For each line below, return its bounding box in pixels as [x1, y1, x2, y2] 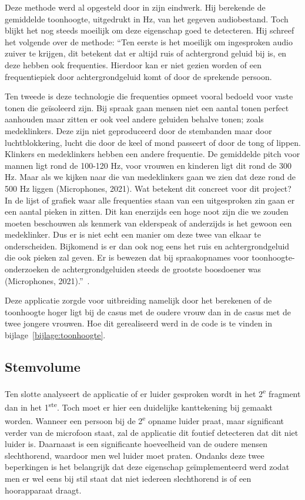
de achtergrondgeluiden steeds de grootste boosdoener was [51, 263, 262, 275]
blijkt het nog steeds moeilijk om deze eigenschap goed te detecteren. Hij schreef [5, 24, 294, 36]
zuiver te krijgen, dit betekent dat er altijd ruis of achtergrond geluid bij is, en [5, 47, 287, 59]
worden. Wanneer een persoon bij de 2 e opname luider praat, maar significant [5, 413, 284, 426]
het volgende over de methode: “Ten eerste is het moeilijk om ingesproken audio [5, 35, 293, 48]
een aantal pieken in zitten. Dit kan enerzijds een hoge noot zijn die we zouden [5, 205, 289, 218]
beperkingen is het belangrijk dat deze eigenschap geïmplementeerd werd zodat [5, 461, 290, 473]
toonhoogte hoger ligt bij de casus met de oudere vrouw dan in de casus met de [5, 305, 291, 318]
